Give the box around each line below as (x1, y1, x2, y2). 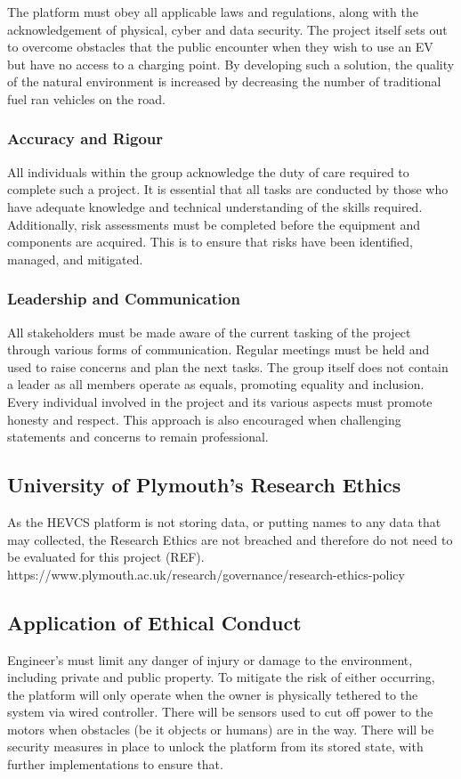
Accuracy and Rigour (7, 127, 163, 150)
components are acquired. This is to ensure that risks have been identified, (7, 232, 413, 251)
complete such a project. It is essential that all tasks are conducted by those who (7, 180, 449, 199)
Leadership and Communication (7, 288, 240, 310)
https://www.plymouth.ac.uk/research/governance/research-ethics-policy (7, 564, 405, 583)
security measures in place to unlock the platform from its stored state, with (7, 737, 424, 756)
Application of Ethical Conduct (7, 608, 302, 636)
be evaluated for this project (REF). (7, 548, 205, 566)
